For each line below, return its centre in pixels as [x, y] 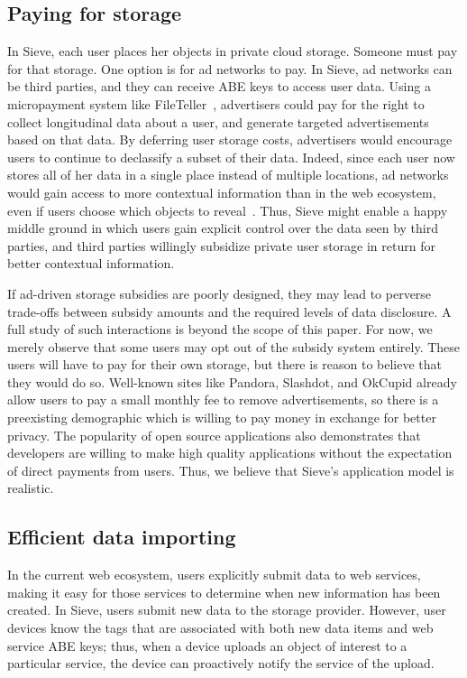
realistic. [31, 488]
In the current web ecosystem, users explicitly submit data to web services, [214, 575]
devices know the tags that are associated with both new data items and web [220, 628]
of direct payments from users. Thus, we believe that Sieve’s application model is [231, 470]
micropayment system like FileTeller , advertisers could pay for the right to [216, 103]
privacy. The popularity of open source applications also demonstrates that [214, 435]
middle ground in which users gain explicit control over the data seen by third [223, 228]
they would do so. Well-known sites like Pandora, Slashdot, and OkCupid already [232, 381]
